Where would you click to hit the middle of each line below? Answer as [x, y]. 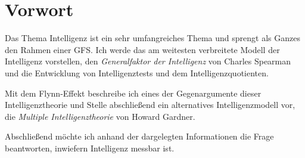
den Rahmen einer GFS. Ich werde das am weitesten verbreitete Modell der [142, 49]
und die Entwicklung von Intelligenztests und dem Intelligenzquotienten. [137, 72]
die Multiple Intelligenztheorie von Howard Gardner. [100, 116]
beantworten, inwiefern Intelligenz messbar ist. [90, 148]
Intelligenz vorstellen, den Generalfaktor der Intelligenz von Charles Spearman [148, 61]
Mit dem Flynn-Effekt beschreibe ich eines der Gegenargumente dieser [133, 93]
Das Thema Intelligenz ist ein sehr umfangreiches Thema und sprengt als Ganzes [152, 38]
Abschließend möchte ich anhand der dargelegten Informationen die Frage [139, 136]
